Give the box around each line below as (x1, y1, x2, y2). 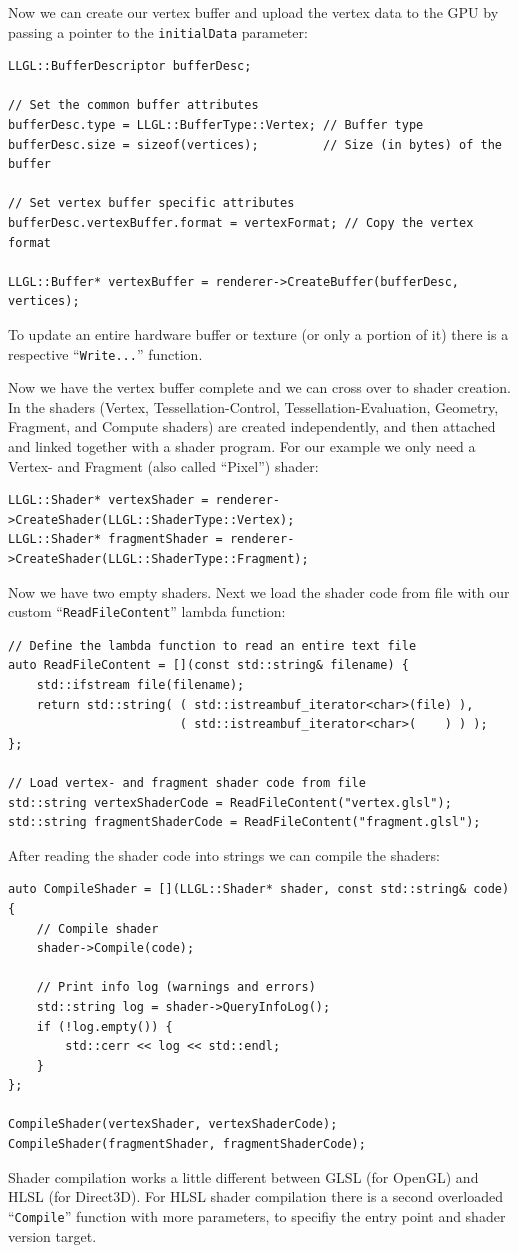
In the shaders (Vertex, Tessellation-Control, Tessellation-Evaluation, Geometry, (8, 396, 499, 417)
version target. (8, 1225, 97, 1246)
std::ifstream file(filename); (36, 678, 245, 692)
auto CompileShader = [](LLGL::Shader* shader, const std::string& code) (8, 882, 510, 897)
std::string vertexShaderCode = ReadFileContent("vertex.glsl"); (8, 795, 452, 810)
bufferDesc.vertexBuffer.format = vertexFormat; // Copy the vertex (8, 216, 474, 230)
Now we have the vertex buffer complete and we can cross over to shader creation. (8, 377, 511, 398)
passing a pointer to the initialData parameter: (8, 21, 308, 42)
